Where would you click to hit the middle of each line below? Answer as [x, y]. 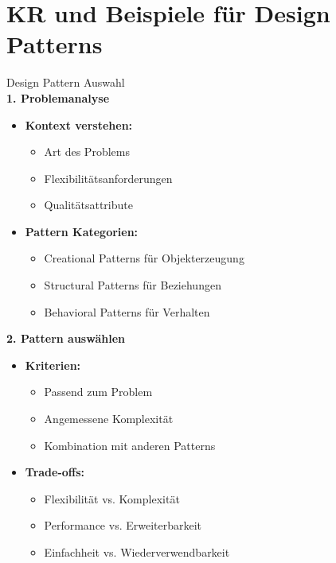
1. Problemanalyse [58, 97]
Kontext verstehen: [79, 124]
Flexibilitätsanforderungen [108, 178]
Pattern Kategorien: [82, 231]
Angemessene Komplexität [109, 419]
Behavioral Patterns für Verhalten [127, 311]
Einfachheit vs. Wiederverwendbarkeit [137, 552]
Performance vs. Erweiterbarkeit [123, 525]
